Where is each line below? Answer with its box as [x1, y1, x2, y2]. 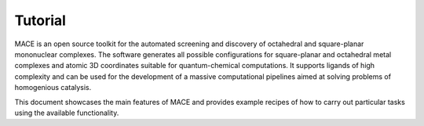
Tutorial [14, 12, 67, 29]
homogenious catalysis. [14, 83, 92, 92]
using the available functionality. [14, 108, 119, 117]
